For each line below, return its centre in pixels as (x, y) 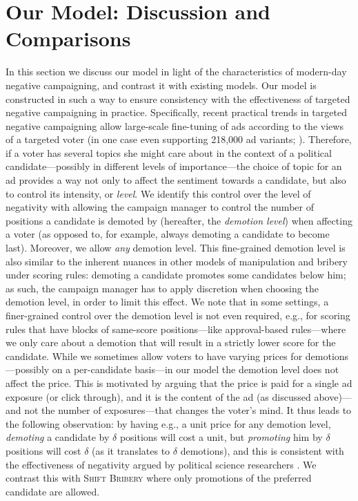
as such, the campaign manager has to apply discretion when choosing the (162, 288)
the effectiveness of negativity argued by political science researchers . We (161, 464)
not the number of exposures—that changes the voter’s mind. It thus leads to (188, 410)
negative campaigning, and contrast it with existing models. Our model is (161, 85)
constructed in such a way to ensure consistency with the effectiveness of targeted (178, 98)
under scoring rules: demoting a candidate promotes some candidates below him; (176, 275)
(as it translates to (131, 450)
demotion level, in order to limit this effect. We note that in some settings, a (167, 302)
